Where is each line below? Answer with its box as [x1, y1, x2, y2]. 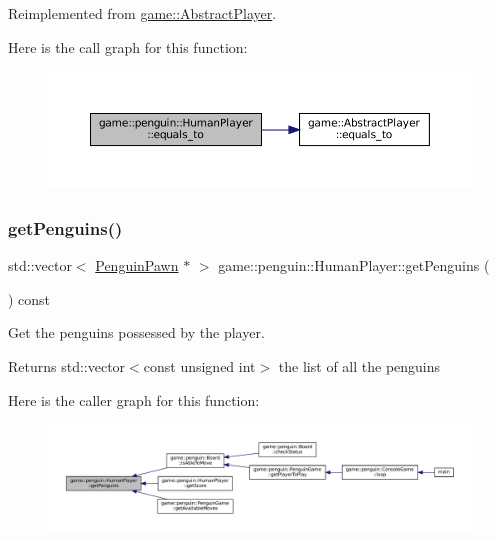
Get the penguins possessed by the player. [8, 322, 265, 343]
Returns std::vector [8, 356, 126, 376]
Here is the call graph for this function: [8, 36, 248, 57]
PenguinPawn [95, 255, 179, 276]
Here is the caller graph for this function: [8, 389, 260, 410]
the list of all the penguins [278, 356, 441, 376]
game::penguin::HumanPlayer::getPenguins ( [218, 255, 490, 276]
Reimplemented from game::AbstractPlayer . [8, 3, 277, 23]
